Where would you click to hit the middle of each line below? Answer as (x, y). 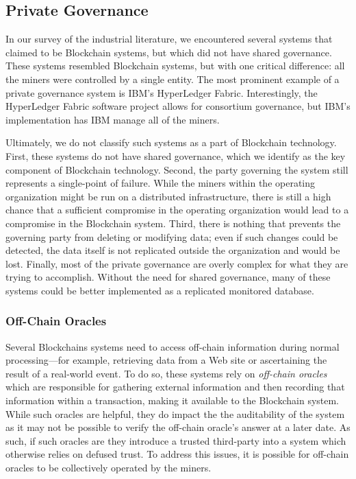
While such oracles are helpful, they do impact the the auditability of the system (175, 413)
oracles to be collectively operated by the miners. (109, 468)
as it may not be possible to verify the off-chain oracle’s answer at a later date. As (178, 427)
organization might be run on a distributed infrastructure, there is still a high (168, 196)
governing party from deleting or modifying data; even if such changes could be (172, 236)
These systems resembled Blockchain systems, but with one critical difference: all (175, 66)
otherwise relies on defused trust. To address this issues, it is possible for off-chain (177, 454)
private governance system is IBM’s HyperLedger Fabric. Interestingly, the (162, 92)
